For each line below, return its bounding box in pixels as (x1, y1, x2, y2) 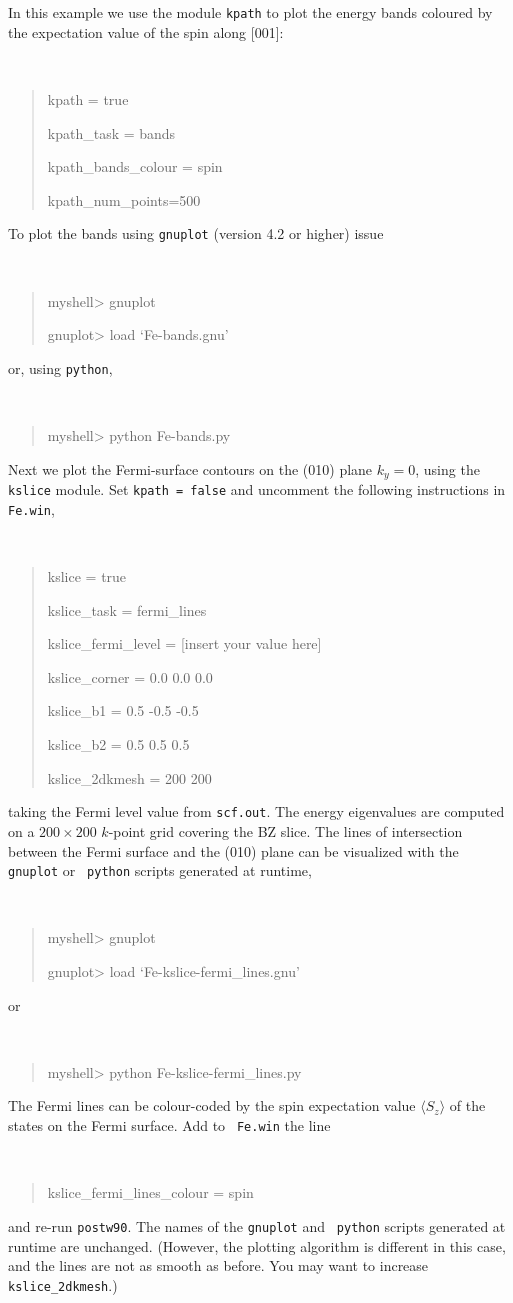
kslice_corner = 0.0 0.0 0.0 (47, 666, 213, 687)
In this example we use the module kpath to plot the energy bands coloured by (8, 2, 493, 22)
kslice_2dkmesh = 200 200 (47, 767, 212, 788)
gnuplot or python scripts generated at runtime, (8, 860, 312, 881)
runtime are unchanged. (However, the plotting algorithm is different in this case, (8, 1235, 506, 1256)
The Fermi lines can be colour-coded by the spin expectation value (8, 1095, 416, 1116)
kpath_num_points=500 (47, 189, 201, 210)
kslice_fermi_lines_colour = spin (47, 1182, 254, 1203)
